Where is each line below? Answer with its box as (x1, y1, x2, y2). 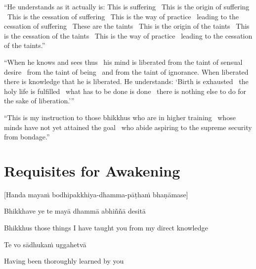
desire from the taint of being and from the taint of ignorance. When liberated (4, 66, 249, 77)
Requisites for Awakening (4, 160, 180, 180)
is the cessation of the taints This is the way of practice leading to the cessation (4, 30, 253, 41)
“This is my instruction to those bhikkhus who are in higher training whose (4, 112, 236, 122)
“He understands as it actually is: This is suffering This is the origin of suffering (4, 1, 250, 11)
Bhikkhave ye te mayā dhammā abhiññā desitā (4, 206, 146, 216)
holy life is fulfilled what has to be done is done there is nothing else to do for (4, 86, 247, 96)
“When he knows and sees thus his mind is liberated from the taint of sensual (4, 56, 243, 67)
